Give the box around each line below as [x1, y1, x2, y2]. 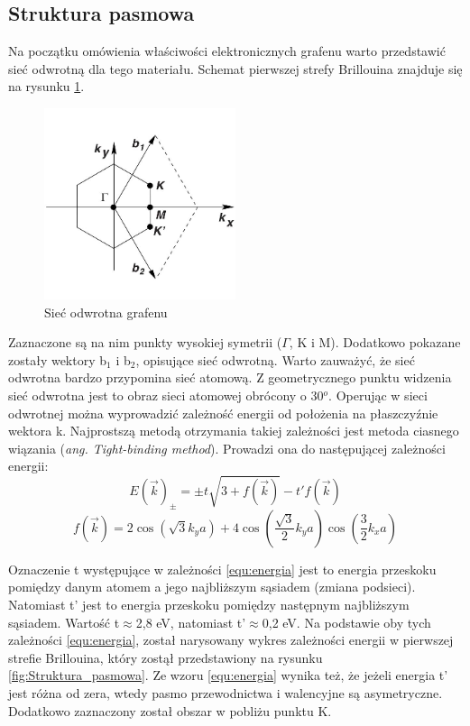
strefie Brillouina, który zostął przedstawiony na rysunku [8, 648, 323, 666]
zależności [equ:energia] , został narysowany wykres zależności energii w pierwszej [8, 630, 454, 649]
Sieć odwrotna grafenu [44, 302, 168, 321]
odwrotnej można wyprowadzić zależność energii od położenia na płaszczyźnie [8, 403, 438, 422]
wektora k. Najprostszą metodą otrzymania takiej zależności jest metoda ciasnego [8, 421, 459, 440]
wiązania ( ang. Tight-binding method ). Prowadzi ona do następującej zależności [8, 438, 446, 457]
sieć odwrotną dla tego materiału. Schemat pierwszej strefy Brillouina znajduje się [8, 59, 463, 78]
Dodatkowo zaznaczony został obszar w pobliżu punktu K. [8, 701, 332, 720]
